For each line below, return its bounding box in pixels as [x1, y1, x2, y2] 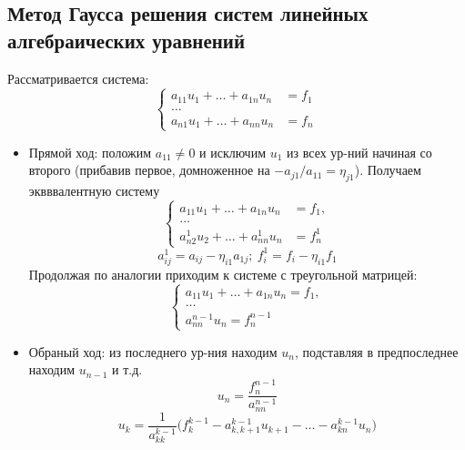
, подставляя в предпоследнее [295, 342, 459, 361]
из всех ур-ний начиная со [287, 142, 432, 161]
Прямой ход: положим [28, 142, 152, 161]
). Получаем [354, 160, 421, 179]
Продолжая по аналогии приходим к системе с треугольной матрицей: [28, 265, 418, 284]
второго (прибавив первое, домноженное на [28, 160, 270, 179]
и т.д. [112, 360, 143, 379]
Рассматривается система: [7, 68, 149, 87]
